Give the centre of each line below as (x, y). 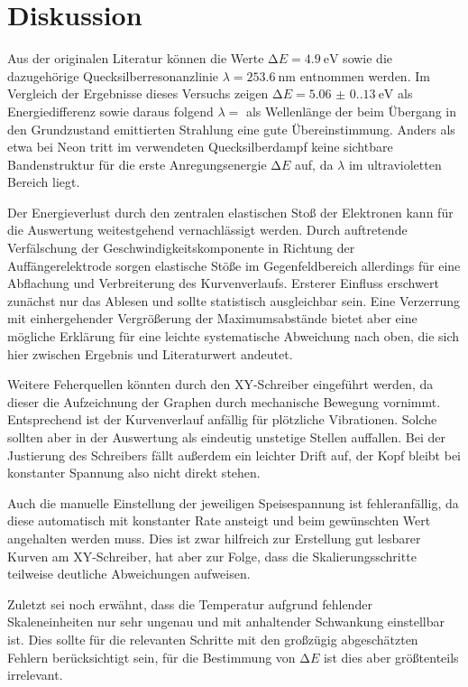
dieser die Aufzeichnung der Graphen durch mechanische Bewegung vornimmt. (224, 401)
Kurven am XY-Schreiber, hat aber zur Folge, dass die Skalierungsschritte (212, 556)
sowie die (368, 58)
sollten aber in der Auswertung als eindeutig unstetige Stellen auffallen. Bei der (226, 437)
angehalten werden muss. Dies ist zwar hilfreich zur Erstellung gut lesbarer (214, 538)
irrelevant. (35, 675)
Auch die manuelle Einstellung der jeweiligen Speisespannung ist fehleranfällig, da (233, 502)
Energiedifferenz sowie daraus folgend (110, 111)
